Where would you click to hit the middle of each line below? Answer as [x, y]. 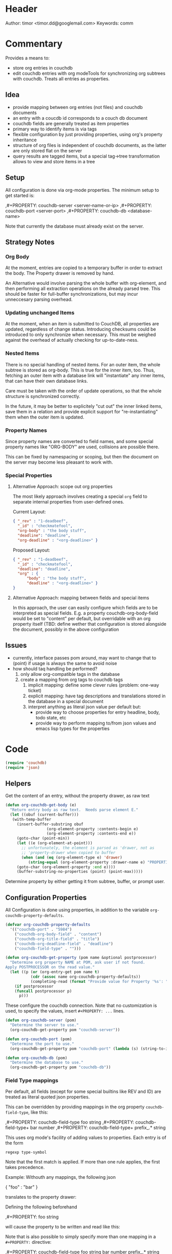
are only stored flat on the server [47, 150]
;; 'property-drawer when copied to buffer [68, 852]
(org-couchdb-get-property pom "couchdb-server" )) [65, 1030]
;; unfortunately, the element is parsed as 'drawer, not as [88, 848]
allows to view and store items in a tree [54, 161]
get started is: [20, 195]
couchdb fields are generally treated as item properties [71, 123]
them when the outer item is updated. [45, 417]
